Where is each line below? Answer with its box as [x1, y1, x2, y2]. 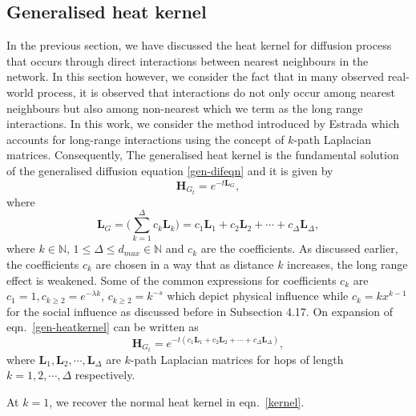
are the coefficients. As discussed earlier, [200, 240, 398, 257]
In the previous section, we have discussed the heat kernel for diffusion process [6, 37, 392, 54]
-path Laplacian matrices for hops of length [130, 350, 344, 367]
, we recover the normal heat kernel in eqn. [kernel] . [49, 393, 305, 410]
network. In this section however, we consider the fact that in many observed [6, 68, 384, 85]
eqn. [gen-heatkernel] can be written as [6, 318, 199, 335]
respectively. [75, 366, 135, 383]
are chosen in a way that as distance [95, 256, 274, 273]
